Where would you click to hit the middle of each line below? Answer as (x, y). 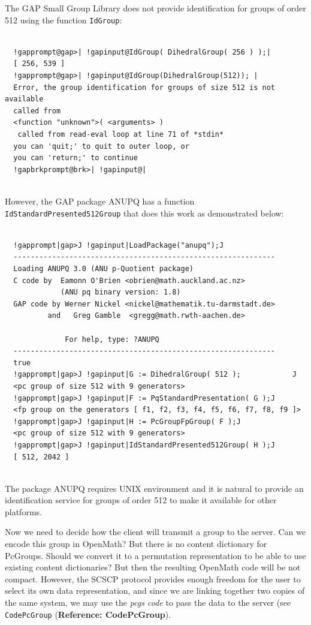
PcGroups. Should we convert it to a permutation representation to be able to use (155, 555)
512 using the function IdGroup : (64, 19)
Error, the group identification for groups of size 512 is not (144, 87)
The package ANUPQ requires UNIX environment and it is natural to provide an (154, 488)
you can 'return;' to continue (76, 158)
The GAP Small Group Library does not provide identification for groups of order (155, 8)
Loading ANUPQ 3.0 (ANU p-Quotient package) (103, 269)
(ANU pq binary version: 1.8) (121, 292)
